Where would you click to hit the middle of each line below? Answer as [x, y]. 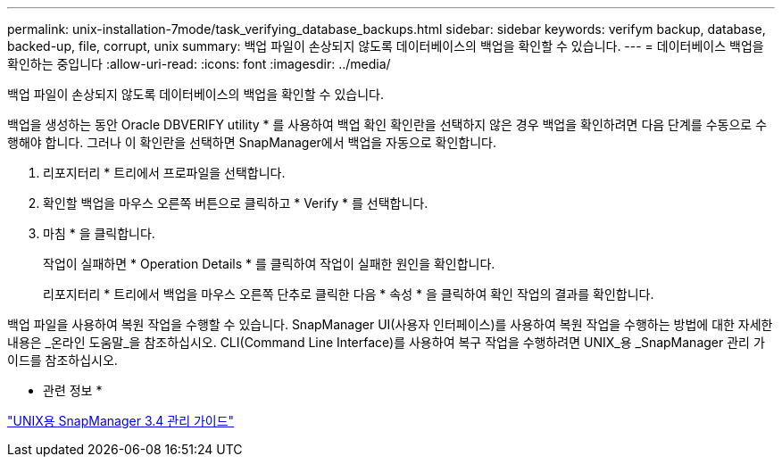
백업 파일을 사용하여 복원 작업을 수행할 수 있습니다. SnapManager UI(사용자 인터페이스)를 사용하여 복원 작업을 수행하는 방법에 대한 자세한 [390, 324]
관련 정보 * [73, 390]
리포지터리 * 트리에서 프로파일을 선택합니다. [164, 173]
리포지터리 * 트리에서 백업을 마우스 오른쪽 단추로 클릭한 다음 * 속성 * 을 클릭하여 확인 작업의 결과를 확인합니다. [349, 294]
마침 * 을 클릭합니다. [99, 233]
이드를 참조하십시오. [62, 360]
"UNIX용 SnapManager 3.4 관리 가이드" [121, 421]
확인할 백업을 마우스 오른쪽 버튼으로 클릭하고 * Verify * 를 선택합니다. [236, 203]
